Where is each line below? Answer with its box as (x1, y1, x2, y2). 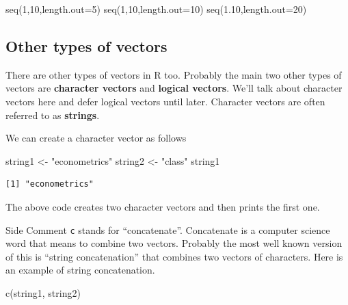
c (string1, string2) (5, 285, 81, 300)
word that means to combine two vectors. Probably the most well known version (5, 236, 343, 250)
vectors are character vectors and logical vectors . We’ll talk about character (5, 81, 343, 95)
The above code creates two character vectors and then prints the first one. (5, 199, 320, 213)
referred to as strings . (5, 107, 100, 122)
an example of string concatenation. (5, 263, 155, 277)
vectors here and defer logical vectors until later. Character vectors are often (5, 94, 325, 108)
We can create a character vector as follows (5, 131, 187, 145)
